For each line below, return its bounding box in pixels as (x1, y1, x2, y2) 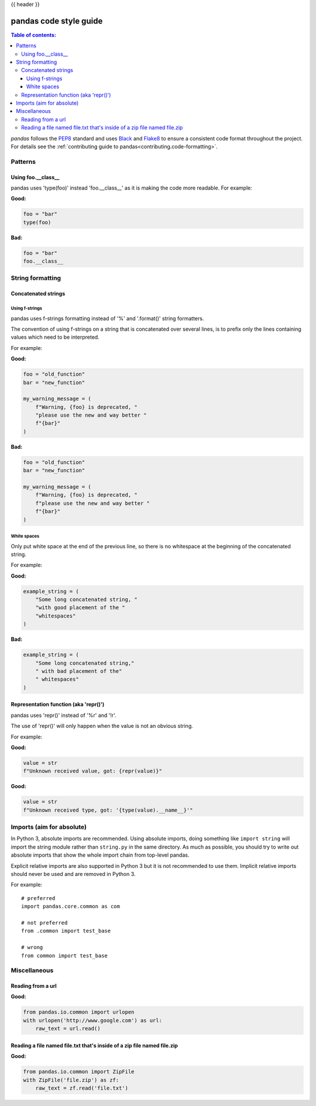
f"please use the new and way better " (35, 500, 150, 506)
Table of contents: (11, 31, 57, 38)
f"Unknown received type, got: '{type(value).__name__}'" (23, 806, 193, 813)
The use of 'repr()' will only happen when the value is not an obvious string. (11, 723, 193, 730)
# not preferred (21, 919, 68, 926)
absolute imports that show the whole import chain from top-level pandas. (11, 851, 190, 858)
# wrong (21, 944, 43, 951)
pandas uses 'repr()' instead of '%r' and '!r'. (11, 712, 116, 719)
